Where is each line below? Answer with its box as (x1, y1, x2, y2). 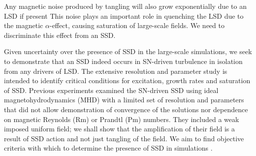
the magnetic (4, 20, 43, 31)
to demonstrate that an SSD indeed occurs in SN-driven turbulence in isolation (4, 56, 243, 66)
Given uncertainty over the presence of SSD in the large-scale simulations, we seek (4, 46, 252, 57)
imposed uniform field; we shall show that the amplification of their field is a (4, 124, 235, 134)
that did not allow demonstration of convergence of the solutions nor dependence (4, 104, 248, 114)
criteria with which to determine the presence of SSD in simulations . (4, 143, 213, 153)
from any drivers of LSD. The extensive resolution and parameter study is (4, 65, 227, 76)
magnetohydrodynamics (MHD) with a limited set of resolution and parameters (4, 94, 244, 105)
